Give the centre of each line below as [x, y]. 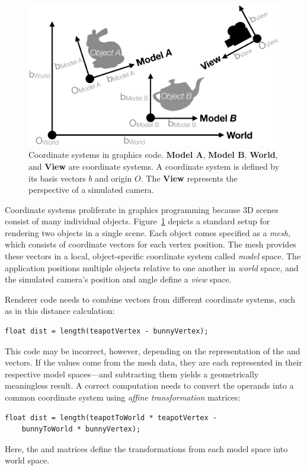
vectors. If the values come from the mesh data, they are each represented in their [153, 362]
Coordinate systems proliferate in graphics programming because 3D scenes [142, 209]
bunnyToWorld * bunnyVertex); [81, 429]
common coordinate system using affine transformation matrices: [123, 397]
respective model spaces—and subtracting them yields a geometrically [132, 374]
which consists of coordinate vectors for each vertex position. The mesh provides [151, 244]
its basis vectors [57, 178]
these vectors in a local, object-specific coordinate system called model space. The [153, 256]
